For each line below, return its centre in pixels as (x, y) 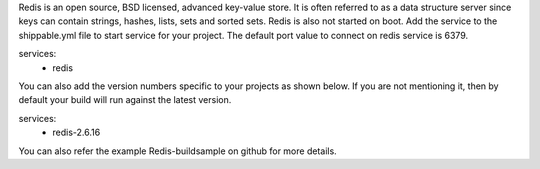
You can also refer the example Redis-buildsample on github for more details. (177, 151)
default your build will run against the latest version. (125, 100)
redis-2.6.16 (76, 132)
